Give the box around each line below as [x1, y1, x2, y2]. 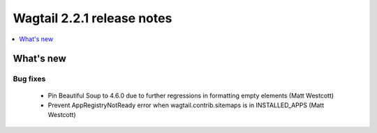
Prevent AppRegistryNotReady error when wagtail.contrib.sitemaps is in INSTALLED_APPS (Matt [47, 101, 325, 109]
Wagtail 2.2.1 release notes [13, 10, 172, 26]
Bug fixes [13, 74, 46, 84]
